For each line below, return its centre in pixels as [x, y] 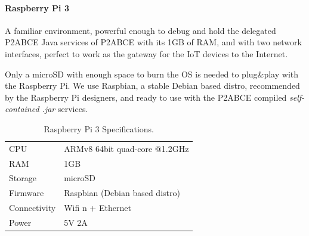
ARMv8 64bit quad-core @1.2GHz [126, 148]
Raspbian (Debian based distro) [122, 193]
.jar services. [65, 109]
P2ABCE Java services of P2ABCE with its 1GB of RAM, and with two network [153, 42]
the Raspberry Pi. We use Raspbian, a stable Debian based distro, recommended [152, 86]
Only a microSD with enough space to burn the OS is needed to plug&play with [152, 74]
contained [22, 109]
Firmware [27, 193]
